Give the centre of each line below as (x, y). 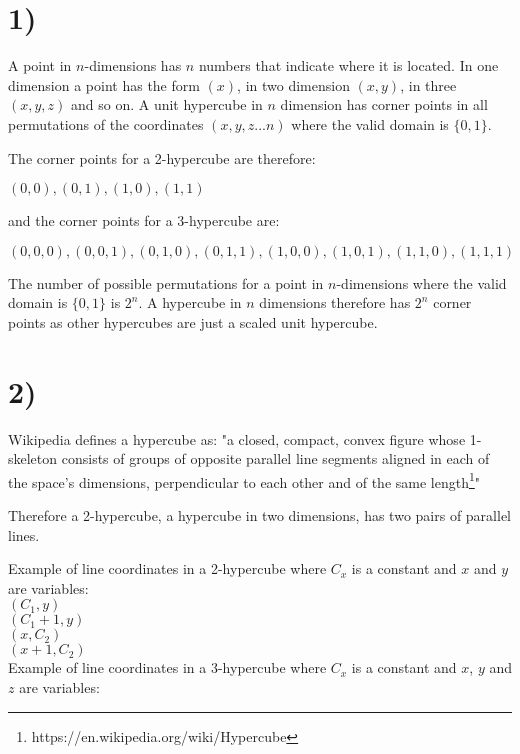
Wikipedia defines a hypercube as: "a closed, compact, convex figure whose (237, 438)
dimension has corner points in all (384, 104)
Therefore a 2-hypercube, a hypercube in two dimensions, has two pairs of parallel (259, 515)
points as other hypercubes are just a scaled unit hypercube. (193, 321)
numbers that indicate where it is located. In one (348, 65)
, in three (428, 84)
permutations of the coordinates (106, 123)
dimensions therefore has (335, 302)
